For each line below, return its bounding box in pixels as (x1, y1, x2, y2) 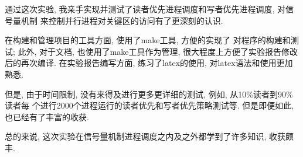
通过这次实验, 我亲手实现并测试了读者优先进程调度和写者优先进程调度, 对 (5, 3, 286, 15)
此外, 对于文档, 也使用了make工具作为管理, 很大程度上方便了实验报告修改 (18, 45, 298, 57)
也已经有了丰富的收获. (5, 110, 89, 123)
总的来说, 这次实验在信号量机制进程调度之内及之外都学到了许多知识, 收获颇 (5, 130, 294, 142)
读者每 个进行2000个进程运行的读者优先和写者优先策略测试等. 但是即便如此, (5, 99, 294, 111)
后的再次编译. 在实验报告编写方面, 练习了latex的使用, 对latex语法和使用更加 (5, 57, 293, 69)
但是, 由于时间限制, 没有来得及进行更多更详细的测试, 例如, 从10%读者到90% (5, 88, 293, 100)
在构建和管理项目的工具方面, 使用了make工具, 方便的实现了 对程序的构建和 (5, 34, 291, 46)
